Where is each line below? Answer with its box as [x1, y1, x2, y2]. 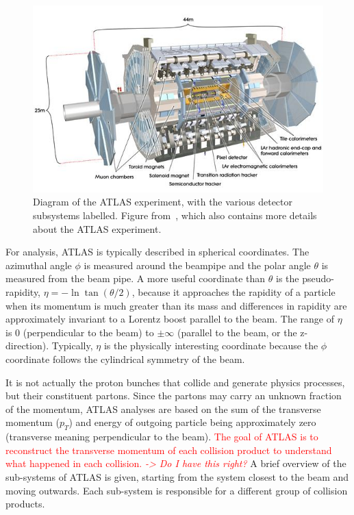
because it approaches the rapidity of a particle [138, 284, 336, 299]
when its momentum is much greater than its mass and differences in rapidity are [5, 298, 347, 312]
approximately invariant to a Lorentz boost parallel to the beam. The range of [5, 312, 334, 326]
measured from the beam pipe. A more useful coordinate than [5, 271, 266, 286]
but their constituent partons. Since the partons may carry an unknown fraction [5, 388, 342, 403]
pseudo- [302, 271, 334, 286]
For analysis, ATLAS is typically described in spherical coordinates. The [5, 244, 309, 259]
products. [5, 497, 45, 511]
